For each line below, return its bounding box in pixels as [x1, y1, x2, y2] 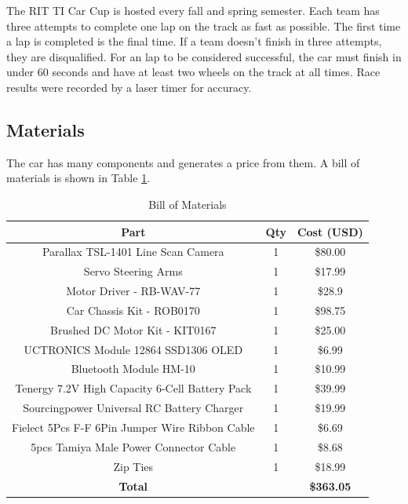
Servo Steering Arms [83, 263, 183, 279]
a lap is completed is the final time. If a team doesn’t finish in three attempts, [6, 33, 382, 49]
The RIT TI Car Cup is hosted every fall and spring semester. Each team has [6, 2, 380, 18]
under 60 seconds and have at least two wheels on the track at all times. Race [6, 64, 381, 80]
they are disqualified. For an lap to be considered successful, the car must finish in [6, 48, 402, 64]
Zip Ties [113, 458, 154, 474]
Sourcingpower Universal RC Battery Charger [23, 400, 244, 416]
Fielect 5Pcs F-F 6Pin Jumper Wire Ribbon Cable [12, 418, 255, 435]
